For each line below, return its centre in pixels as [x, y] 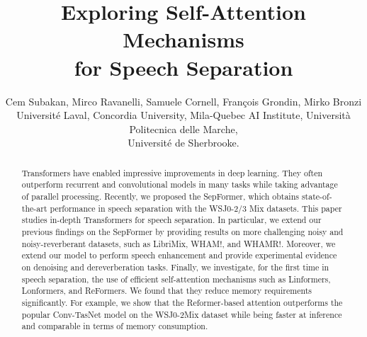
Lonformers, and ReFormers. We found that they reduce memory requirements [166, 291]
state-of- [317, 196]
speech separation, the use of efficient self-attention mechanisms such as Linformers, [176, 279]
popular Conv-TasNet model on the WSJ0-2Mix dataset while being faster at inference [182, 314]
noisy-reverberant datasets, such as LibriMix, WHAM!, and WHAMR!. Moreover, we [179, 243]
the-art [34, 208]
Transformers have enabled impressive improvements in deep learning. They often [172, 172]
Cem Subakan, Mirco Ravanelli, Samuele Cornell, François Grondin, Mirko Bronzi [183, 101]
